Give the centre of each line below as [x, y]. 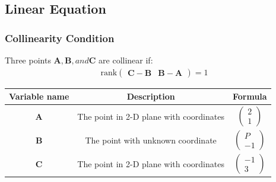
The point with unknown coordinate [151, 140]
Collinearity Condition [60, 38]
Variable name [39, 96]
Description [151, 96]
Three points [28, 60]
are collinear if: [126, 60]
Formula [250, 96]
